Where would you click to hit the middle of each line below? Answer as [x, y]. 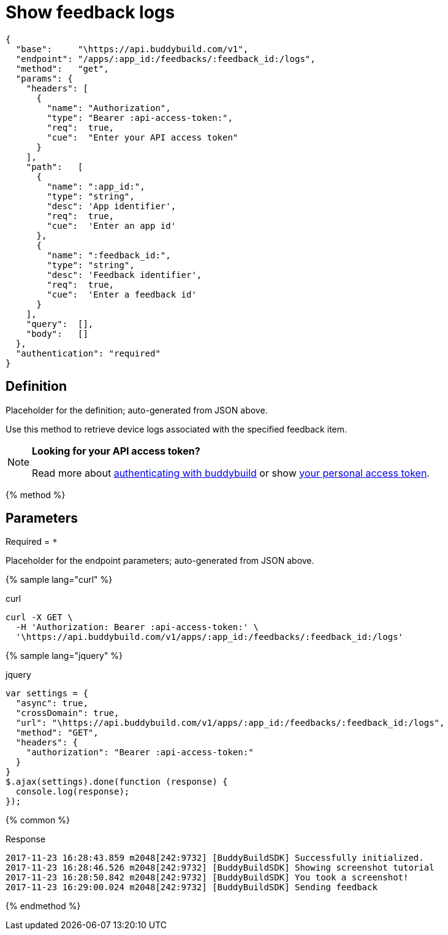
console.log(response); [73, 792]
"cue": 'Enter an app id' [112, 225]
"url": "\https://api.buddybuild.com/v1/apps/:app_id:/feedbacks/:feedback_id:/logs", [230, 723]
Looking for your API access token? [116, 451]
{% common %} [38, 820]
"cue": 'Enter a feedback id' [122, 294]
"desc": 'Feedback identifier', [124, 275]
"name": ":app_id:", [96, 186]
